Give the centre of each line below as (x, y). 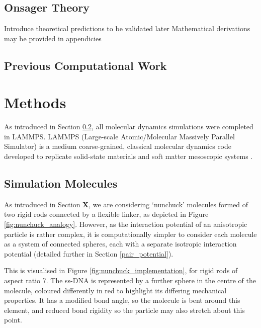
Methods (35, 102)
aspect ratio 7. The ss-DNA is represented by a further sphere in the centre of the (130, 280)
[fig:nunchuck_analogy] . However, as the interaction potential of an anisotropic (126, 224)
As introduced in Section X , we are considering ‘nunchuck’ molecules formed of (126, 204)
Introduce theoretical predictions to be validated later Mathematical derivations (127, 28)
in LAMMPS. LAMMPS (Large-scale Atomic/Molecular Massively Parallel (119, 136)
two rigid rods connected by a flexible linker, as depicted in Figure (106, 214)
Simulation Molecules (61, 183)
